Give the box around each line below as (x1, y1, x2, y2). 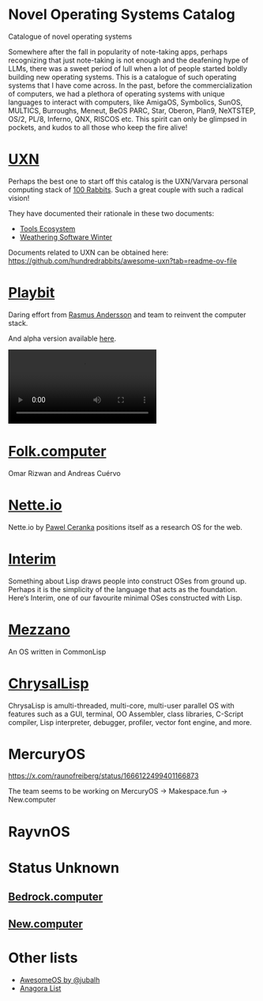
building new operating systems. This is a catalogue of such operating (8, 72, 237, 81)
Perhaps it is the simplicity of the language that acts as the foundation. (8, 584, 238, 594)
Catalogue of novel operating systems (8, 32, 133, 41)
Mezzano (8, 621, 71, 638)
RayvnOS (8, 822, 71, 840)
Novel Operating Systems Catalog (8, 6, 235, 24)
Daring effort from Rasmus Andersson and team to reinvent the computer (8, 310, 246, 319)
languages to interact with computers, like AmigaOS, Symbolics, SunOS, (8, 97, 243, 107)
